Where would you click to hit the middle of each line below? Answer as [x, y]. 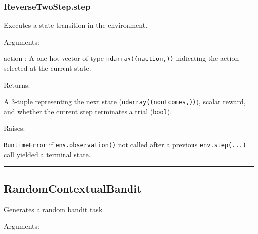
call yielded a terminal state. [47, 154]
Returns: [17, 85]
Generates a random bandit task [53, 209]
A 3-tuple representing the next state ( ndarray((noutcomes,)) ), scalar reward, [125, 101]
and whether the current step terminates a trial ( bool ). [88, 111]
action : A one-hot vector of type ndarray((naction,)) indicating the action [122, 58]
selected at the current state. [48, 68]
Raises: [15, 128]
